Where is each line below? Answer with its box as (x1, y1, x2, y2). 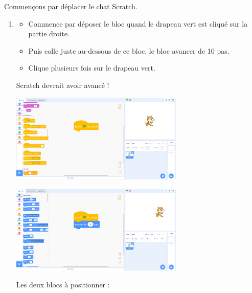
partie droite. (28, 28, 70, 39)
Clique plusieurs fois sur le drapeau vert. (28, 62, 155, 73)
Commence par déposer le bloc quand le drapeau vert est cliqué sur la (28, 18, 248, 29)
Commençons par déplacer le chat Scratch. (4, 1, 138, 11)
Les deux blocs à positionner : (16, 279, 110, 290)
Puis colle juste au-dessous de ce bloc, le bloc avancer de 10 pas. (28, 45, 230, 56)
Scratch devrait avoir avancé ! (16, 79, 109, 90)
